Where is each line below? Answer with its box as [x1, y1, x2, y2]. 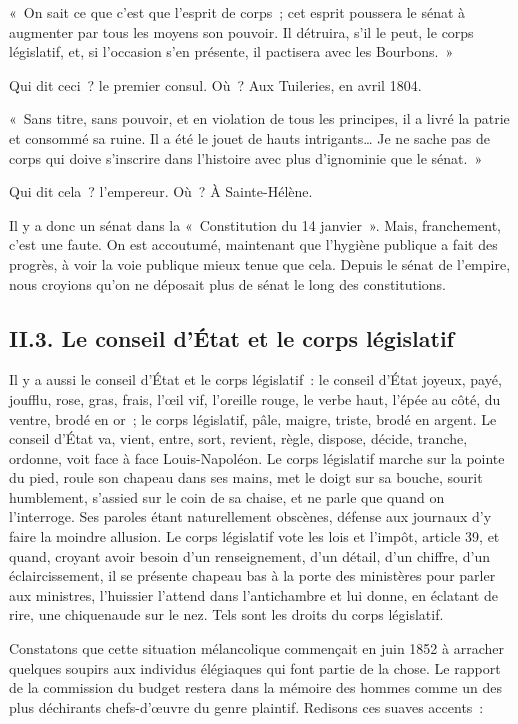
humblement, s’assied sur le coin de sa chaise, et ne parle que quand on [9, 486, 445, 507]
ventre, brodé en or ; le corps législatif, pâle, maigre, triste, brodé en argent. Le [9, 408, 497, 429]
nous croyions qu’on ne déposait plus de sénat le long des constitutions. [9, 273, 446, 294]
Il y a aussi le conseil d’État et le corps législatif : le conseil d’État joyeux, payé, [9, 369, 502, 390]
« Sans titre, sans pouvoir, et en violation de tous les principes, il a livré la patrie [9, 108, 510, 129]
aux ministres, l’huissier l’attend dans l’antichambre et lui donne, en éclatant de [9, 584, 498, 605]
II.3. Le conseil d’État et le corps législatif [9, 322, 454, 353]
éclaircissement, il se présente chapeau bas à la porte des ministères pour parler [9, 565, 496, 586]
